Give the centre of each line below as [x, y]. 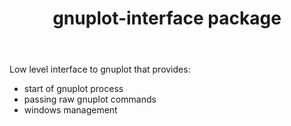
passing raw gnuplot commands [90, 99]
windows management [70, 110]
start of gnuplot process [73, 89]
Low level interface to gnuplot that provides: [100, 69]
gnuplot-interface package [167, 18]
